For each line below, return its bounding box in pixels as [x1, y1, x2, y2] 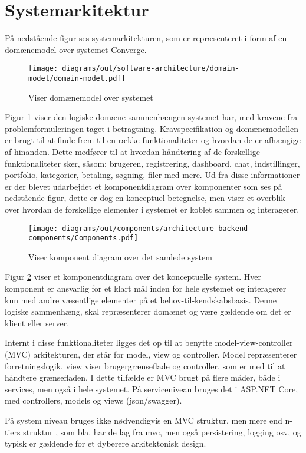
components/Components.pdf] [28, 234, 139, 243]
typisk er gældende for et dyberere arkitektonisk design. [5, 437, 206, 449]
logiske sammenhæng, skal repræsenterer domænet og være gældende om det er [5, 305, 291, 318]
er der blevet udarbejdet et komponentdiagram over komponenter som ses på [5, 180, 282, 192]
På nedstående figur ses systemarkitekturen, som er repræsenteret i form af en [5, 32, 287, 44]
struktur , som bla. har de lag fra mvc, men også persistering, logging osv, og [23, 425, 301, 438]
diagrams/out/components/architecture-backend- [62, 224, 252, 233]
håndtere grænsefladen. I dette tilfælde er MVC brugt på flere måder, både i [5, 371, 281, 383]
